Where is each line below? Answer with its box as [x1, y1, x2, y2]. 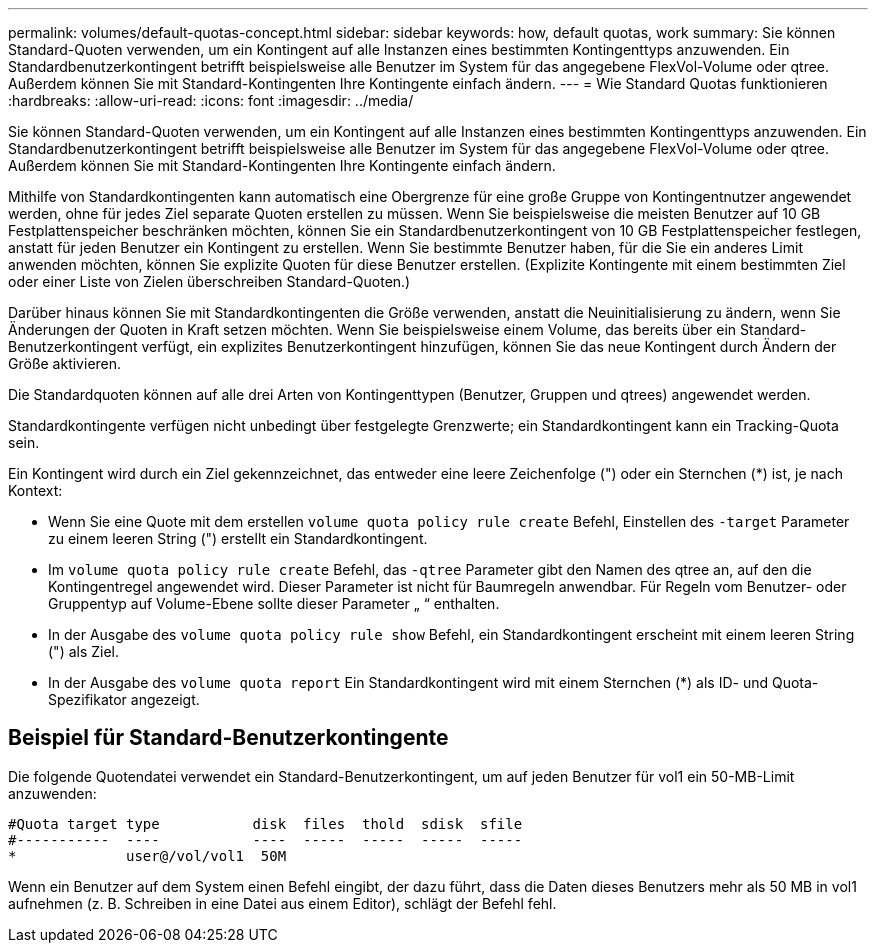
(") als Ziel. [48, 643, 120, 660]
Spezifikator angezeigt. [48, 691, 200, 708]
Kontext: [8, 482, 63, 499]
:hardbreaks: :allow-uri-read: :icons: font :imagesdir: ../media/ [8, 92, 414, 109]
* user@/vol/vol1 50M [8, 847, 287, 864]
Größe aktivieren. [8, 355, 122, 372]
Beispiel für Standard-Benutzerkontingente [8, 725, 449, 751]
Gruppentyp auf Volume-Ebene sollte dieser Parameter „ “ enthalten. [48, 595, 500, 612]
